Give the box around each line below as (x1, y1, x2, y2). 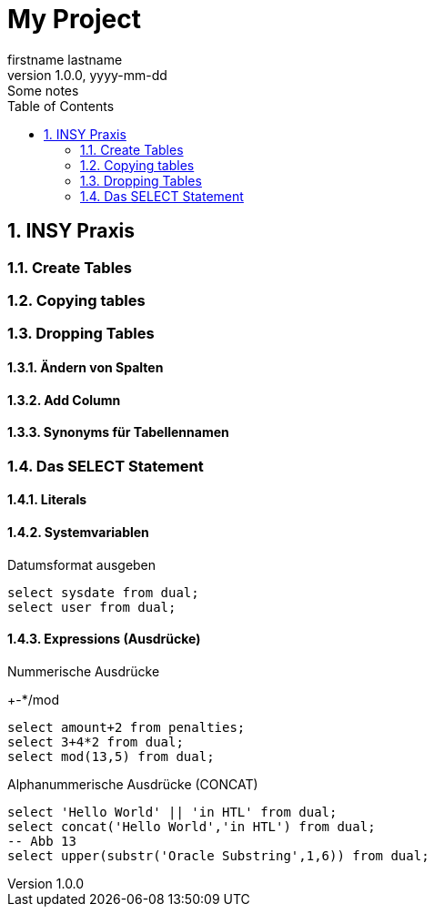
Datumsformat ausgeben (7, 556, 156, 573)
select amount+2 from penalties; (7, 719, 246, 735)
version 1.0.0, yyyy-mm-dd (7, 66, 167, 83)
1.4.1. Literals (7, 492, 87, 508)
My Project (7, 4, 141, 35)
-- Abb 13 (7, 833, 76, 848)
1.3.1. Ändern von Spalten (7, 359, 164, 375)
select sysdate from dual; (7, 584, 199, 600)
